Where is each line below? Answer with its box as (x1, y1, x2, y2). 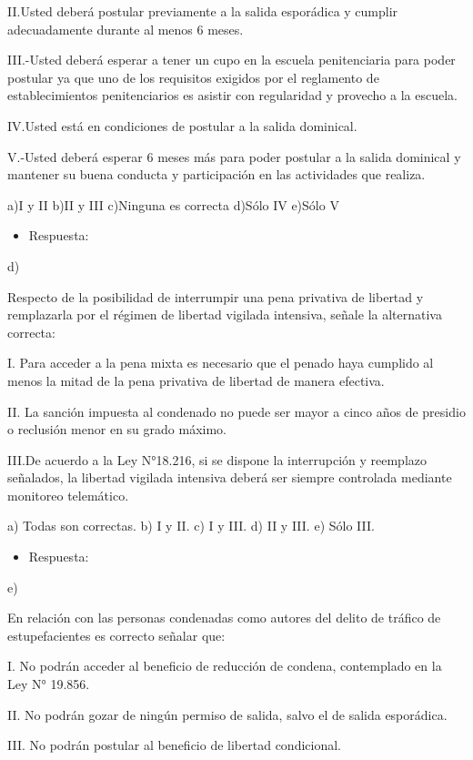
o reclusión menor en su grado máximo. (7, 420, 226, 439)
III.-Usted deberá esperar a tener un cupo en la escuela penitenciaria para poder (7, 50, 456, 69)
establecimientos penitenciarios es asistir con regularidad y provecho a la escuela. (7, 86, 458, 105)
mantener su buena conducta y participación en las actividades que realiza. (7, 165, 426, 184)
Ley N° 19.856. (7, 674, 90, 694)
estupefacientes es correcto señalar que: (7, 625, 226, 644)
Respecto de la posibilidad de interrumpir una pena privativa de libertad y (7, 287, 424, 306)
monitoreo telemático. (7, 485, 129, 504)
